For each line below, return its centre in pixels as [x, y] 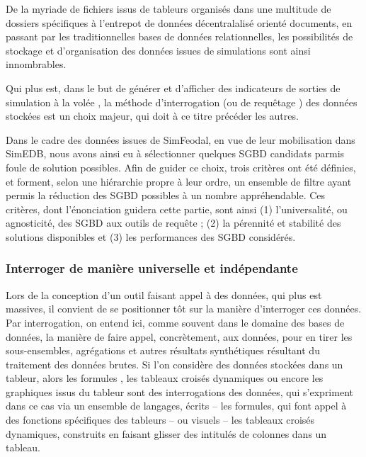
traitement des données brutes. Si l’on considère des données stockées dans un [175, 364]
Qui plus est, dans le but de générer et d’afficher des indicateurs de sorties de [173, 88]
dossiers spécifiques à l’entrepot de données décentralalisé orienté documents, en [179, 22]
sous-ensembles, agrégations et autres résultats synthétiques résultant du [163, 350]
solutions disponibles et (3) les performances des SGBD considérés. [151, 236]
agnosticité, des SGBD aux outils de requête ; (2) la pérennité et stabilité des [173, 223]
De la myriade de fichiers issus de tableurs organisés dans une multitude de [168, 9]
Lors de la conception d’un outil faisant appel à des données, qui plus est [164, 294]
